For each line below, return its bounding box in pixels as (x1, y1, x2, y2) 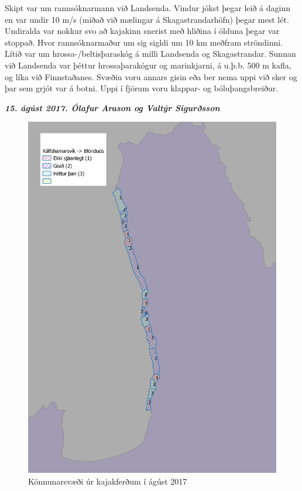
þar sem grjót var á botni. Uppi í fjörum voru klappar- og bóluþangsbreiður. (5, 82, 279, 94)
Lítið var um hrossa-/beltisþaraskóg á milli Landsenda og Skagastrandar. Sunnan (5, 47, 296, 60)
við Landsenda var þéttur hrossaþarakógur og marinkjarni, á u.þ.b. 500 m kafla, (5, 59, 291, 71)
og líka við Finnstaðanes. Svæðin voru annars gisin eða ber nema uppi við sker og (5, 70, 297, 83)
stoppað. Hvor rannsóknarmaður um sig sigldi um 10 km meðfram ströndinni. (5, 36, 283, 48)
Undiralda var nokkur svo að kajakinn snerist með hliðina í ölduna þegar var (5, 25, 280, 37)
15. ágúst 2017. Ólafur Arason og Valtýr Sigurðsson (5, 101, 220, 114)
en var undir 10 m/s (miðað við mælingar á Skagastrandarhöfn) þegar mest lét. (5, 13, 289, 25)
